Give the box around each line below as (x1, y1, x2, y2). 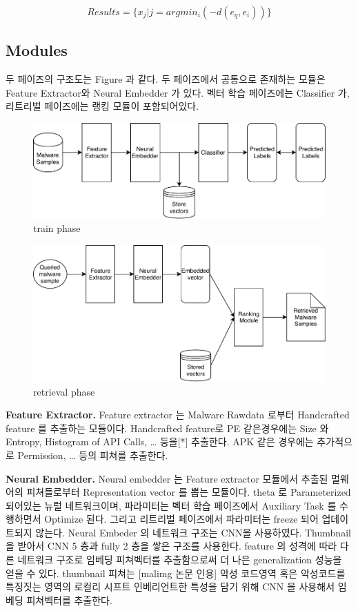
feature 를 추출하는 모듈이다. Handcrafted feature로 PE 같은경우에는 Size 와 (6, 420, 329, 435)
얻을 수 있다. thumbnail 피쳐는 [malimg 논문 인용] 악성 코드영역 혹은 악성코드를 (6, 565, 346, 580)
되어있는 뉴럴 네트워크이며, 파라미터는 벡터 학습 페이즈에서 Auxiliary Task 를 (6, 498, 337, 512)
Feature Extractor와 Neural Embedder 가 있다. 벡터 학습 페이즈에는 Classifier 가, (6, 85, 350, 99)
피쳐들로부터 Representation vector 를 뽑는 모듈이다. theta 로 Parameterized (26, 485, 351, 499)
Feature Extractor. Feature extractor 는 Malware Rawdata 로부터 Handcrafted (6, 407, 350, 422)
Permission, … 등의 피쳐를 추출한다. (17, 447, 168, 462)
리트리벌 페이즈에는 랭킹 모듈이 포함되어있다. (6, 99, 199, 113)
